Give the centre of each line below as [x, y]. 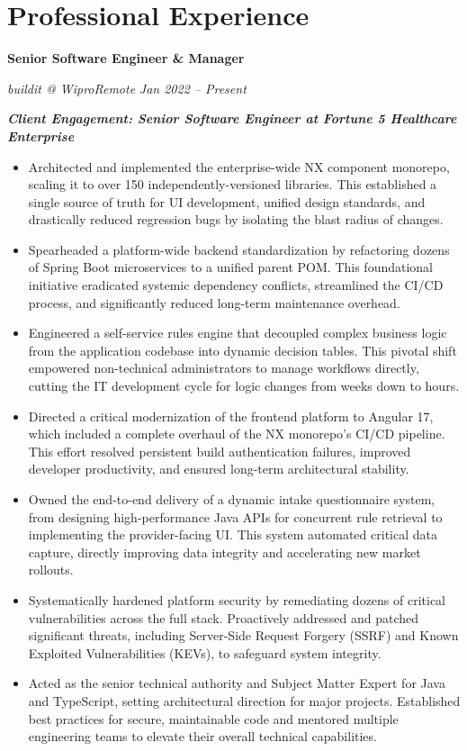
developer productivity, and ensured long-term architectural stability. [219, 469]
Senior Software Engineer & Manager [126, 58]
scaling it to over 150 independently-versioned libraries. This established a [233, 184]
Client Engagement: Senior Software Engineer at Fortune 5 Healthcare [232, 118]
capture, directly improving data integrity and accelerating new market [225, 552]
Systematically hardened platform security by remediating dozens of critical [237, 599]
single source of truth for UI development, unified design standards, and [227, 201]
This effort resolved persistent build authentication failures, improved [220, 451]
